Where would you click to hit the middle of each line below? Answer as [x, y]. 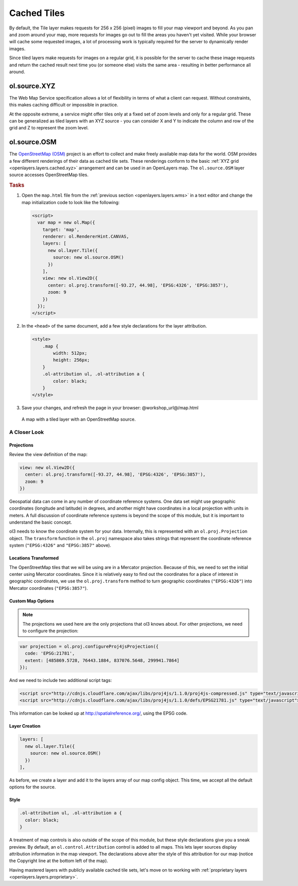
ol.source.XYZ [32, 86]
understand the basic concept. [40, 522]
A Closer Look [27, 432]
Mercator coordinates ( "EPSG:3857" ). [48, 588]
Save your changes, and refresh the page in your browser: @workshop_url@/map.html [110, 408]
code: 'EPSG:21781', [50, 654]
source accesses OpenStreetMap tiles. [49, 175]
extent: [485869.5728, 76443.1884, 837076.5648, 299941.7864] [102, 660]
